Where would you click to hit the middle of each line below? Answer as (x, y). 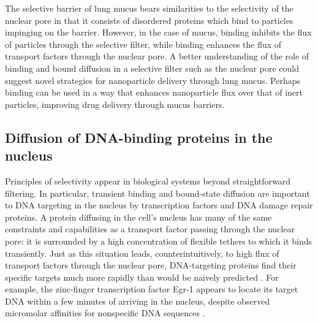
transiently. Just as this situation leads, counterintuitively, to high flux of (142, 253)
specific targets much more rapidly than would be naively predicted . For (142, 277)
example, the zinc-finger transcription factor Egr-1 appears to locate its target (152, 289)
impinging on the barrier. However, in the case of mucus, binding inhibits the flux (158, 32)
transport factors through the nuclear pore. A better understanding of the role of (157, 56)
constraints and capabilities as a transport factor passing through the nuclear (150, 229)
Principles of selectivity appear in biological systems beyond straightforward (148, 180)
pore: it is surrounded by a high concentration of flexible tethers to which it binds (159, 241)
